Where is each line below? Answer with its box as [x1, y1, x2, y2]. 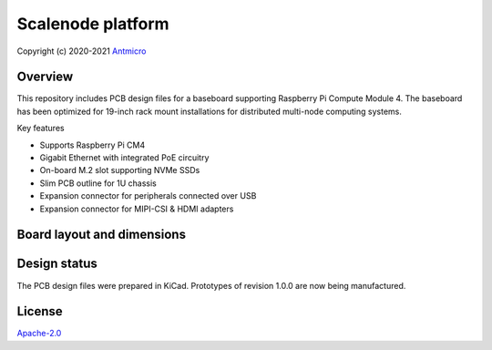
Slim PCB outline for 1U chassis [39, 178, 157, 189]
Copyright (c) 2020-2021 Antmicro [16, 46, 147, 57]
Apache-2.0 [16, 328, 62, 339]
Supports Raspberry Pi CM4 [39, 139, 146, 150]
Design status [16, 256, 97, 272]
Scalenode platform [16, 14, 169, 34]
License [16, 304, 63, 319]
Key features [16, 123, 65, 134]
